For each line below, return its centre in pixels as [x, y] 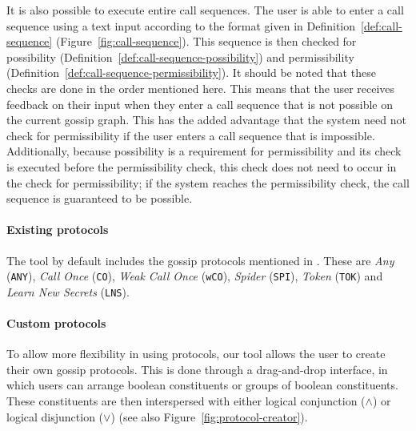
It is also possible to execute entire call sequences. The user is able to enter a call [205, 10]
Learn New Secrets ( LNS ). [68, 291]
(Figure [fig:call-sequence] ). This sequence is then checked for [206, 41]
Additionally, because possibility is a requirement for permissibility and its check [204, 151]
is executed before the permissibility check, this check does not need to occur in [202, 166]
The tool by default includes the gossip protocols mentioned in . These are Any [200, 260]
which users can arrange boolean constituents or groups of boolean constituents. [202, 385]
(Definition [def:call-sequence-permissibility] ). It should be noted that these [191, 73]
